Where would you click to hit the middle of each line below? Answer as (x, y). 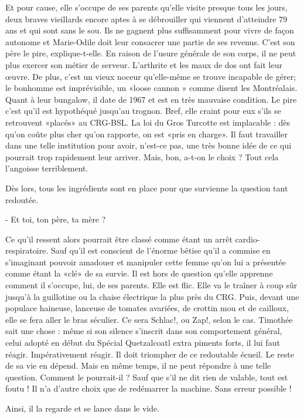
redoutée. (22, 199)
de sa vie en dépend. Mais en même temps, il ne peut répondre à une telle (138, 365)
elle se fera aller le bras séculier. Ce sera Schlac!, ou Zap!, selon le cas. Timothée (149, 319)
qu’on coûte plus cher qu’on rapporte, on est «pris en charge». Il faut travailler (146, 134)
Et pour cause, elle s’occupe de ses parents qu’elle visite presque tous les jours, (146, 7)
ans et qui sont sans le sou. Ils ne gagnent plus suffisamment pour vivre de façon (150, 30)
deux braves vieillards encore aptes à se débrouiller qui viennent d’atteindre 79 (146, 18)
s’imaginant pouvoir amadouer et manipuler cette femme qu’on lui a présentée (146, 262)
